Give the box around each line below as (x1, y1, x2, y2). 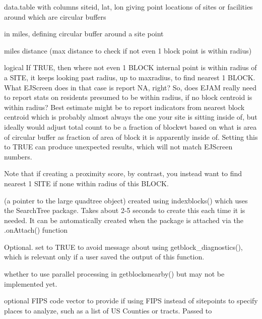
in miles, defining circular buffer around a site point (4, 28, 164, 39)
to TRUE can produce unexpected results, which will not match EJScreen (4, 141, 233, 152)
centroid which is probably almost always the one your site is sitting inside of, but (4, 112, 257, 122)
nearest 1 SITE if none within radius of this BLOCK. (4, 178, 169, 188)
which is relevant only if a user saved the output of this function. (4, 251, 205, 262)
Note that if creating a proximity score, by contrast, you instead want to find (4, 168, 242, 179)
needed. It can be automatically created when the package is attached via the (4, 215, 243, 225)
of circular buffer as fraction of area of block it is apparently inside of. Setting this (4, 131, 258, 142)
